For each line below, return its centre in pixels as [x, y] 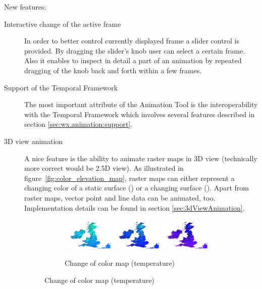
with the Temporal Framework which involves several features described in [140, 114]
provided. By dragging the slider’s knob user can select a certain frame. [135, 50]
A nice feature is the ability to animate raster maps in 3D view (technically [141, 158]
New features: [25, 7]
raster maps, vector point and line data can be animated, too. [120, 197]
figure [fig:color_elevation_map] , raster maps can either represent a [129, 178]
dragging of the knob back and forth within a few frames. [113, 70]
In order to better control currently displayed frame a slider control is [132, 41]
